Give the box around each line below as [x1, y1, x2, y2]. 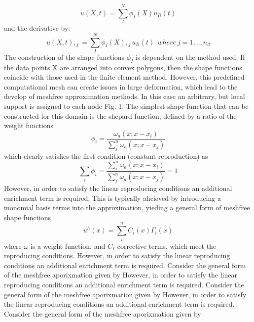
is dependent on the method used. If [135, 51, 245, 62]
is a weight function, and [30, 240, 106, 251]
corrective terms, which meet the [117, 240, 217, 251]
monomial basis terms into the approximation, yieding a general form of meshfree [4, 202, 250, 213]
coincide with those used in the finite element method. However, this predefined [4, 72, 245, 82]
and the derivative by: [4, 23, 71, 33]
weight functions [4, 120, 54, 131]
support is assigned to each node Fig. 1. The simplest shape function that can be [4, 101, 249, 111]
